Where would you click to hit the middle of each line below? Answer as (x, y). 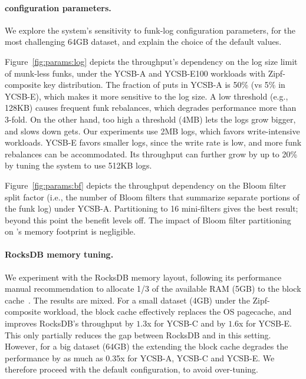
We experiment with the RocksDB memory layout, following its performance (143, 277)
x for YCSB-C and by (186, 323)
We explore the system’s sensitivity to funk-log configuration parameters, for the (150, 30)
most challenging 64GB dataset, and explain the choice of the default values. (143, 42)
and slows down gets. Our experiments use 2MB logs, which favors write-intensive (152, 131)
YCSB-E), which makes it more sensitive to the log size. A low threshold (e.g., (147, 96)
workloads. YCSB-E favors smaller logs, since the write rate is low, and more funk (153, 142)
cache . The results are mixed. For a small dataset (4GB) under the (127, 300)
